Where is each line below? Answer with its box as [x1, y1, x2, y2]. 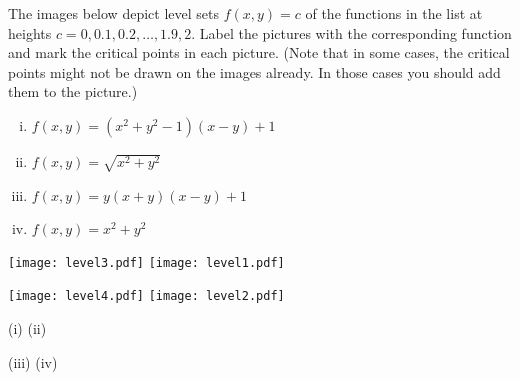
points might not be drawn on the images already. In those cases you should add [8, 61, 501, 82]
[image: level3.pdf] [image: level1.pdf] [8, 255, 285, 270]
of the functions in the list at [305, 3, 483, 23]
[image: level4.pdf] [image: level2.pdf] [8, 289, 285, 304]
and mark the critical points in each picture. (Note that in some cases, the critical [8, 42, 510, 63]
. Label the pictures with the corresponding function [191, 22, 512, 43]
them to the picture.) [8, 81, 138, 102]
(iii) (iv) [8, 351, 58, 372]
